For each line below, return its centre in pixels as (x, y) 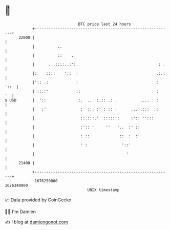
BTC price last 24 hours (104, 24)
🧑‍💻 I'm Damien (20, 212)
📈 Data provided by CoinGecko (38, 200)
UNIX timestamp (103, 190)
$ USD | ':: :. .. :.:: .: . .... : (82, 100)
